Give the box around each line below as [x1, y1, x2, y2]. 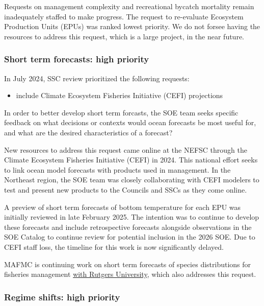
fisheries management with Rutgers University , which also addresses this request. [4, 269, 256, 279]
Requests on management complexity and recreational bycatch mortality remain [4, 1, 254, 11]
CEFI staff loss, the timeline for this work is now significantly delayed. [4, 241, 224, 252]
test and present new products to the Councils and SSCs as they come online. [4, 184, 247, 195]
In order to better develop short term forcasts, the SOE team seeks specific [4, 107, 239, 117]
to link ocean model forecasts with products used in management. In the [4, 164, 231, 175]
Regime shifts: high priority [4, 290, 120, 303]
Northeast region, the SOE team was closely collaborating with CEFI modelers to [4, 174, 259, 185]
